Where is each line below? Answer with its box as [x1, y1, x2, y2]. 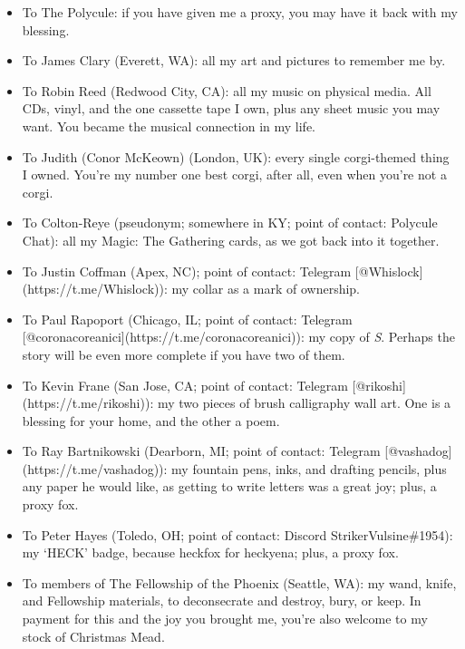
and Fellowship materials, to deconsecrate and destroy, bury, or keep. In [22, 591, 421, 610]
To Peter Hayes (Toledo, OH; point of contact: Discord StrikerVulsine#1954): [22, 525, 453, 544]
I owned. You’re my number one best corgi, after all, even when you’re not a [22, 165, 447, 184]
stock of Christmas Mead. [22, 626, 165, 645]
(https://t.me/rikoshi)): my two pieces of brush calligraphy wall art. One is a [22, 393, 451, 412]
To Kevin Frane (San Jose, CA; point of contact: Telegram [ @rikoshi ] [22, 375, 406, 394]
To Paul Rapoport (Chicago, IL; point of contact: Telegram [22, 309, 353, 328]
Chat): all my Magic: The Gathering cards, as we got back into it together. [22, 230, 440, 249]
